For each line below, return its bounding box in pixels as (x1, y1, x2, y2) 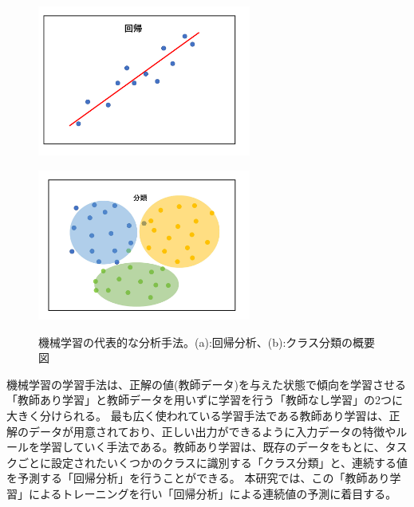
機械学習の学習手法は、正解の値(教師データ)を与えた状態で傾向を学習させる (6, 375, 406, 392)
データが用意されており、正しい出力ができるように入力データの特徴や (28, 422, 396, 439)
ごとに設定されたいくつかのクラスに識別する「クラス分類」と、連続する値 (17, 454, 408, 470)
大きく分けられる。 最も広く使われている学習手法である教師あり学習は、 (6, 407, 389, 424)
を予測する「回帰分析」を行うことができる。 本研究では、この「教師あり (6, 470, 390, 486)
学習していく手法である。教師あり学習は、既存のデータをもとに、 (39, 438, 385, 455)
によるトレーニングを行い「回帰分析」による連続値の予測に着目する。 (28, 485, 397, 501)
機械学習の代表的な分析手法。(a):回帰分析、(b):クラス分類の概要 (38, 333, 376, 350)
